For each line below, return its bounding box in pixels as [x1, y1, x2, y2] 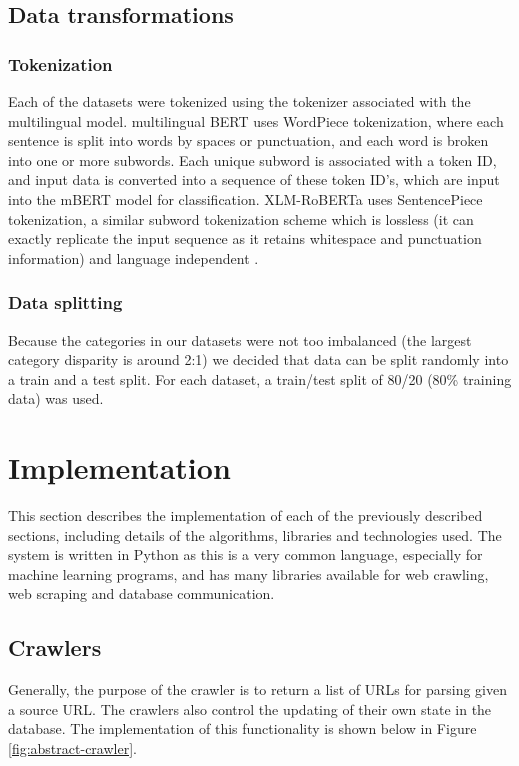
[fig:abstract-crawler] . [8, 738, 137, 759]
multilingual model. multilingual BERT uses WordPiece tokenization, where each [8, 110, 504, 131]
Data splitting [8, 290, 123, 315]
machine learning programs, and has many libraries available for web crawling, [8, 563, 489, 584]
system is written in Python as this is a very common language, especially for [8, 544, 483, 565]
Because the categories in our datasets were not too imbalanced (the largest [8, 329, 472, 350]
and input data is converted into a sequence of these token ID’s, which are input [8, 169, 500, 190]
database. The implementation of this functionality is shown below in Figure [8, 718, 477, 739]
